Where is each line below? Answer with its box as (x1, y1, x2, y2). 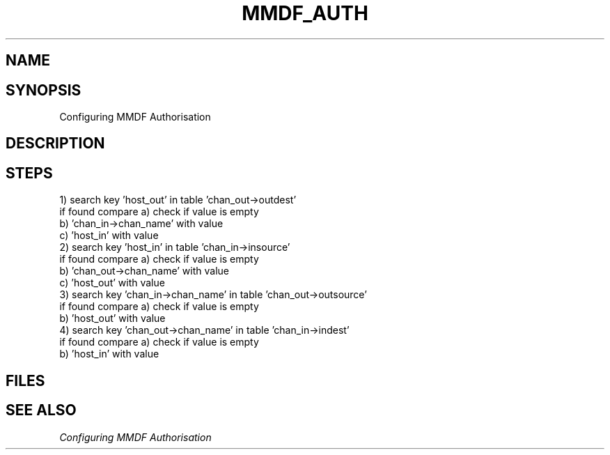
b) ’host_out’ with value (59, 312, 166, 325)
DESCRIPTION (6, 134, 105, 153)
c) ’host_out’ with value (59, 277, 165, 289)
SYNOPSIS (6, 81, 81, 99)
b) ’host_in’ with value (59, 348, 159, 360)
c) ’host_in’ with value (59, 229, 159, 242)
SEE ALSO (6, 401, 77, 419)
